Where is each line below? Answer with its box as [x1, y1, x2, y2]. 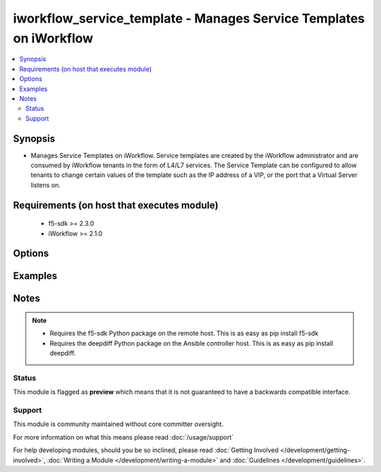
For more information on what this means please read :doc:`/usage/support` [13, 432, 234, 441]
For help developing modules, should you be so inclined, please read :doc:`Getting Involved [13, 446, 279, 454]
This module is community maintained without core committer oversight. [13, 420, 224, 428]
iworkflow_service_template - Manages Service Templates [13, 11, 365, 26]
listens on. [30, 181, 61, 189]
